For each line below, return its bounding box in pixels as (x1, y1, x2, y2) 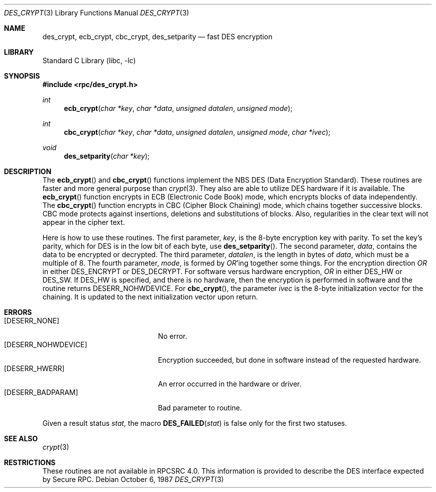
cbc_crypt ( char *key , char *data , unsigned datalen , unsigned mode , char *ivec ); (64, 128, 330, 136)
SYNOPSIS (4, 72, 40, 80)
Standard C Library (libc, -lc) (42, 56, 136, 65)
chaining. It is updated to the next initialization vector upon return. (42, 293, 258, 301)
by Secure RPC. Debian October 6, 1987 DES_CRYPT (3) (42, 475, 224, 484)
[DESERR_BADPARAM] (4, 388, 78, 396)
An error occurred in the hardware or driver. (158, 380, 302, 388)
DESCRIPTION (4, 167, 52, 176)
